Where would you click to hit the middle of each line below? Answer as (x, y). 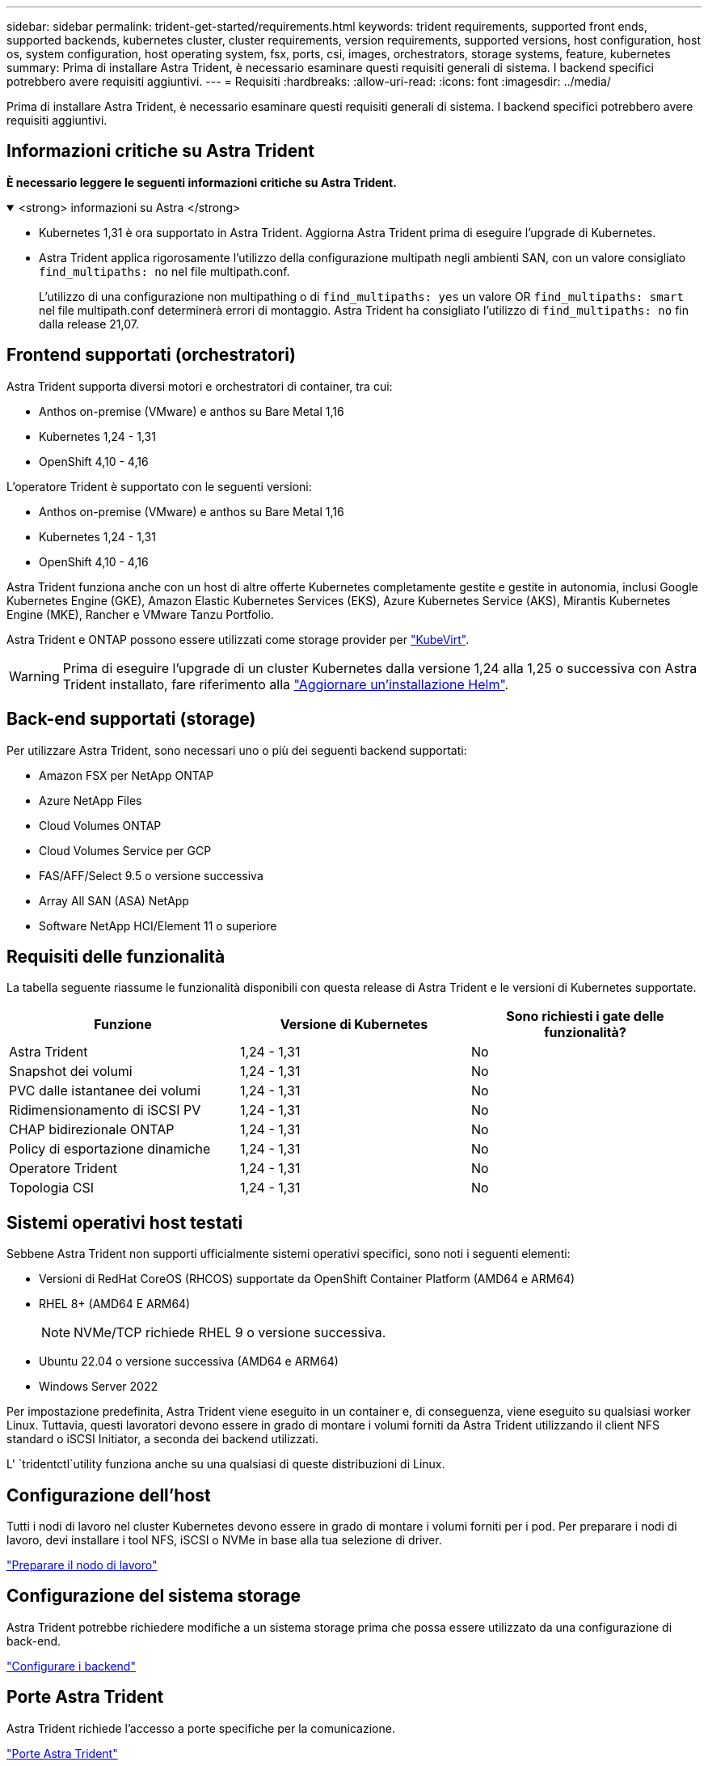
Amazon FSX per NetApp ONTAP (126, 775)
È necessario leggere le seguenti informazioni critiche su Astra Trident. (202, 182)
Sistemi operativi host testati (125, 1222)
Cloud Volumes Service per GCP (125, 850)
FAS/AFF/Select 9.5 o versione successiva (151, 875)
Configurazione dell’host (109, 1495)
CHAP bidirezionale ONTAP (92, 1130)
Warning (34, 676)
